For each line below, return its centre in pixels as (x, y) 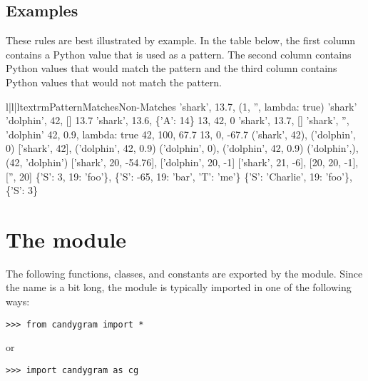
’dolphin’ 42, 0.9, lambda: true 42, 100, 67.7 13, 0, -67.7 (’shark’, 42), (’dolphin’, (181, 134)
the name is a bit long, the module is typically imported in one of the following (179, 287)
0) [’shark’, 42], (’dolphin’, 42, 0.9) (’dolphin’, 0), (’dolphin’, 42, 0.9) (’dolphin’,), (182, 148)
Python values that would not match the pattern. (114, 82)
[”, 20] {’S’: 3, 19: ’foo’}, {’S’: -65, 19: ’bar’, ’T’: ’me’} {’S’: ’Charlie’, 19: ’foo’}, (179, 176)
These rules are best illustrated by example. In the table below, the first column (181, 40)
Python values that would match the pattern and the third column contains (172, 68)
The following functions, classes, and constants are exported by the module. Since (184, 273)
